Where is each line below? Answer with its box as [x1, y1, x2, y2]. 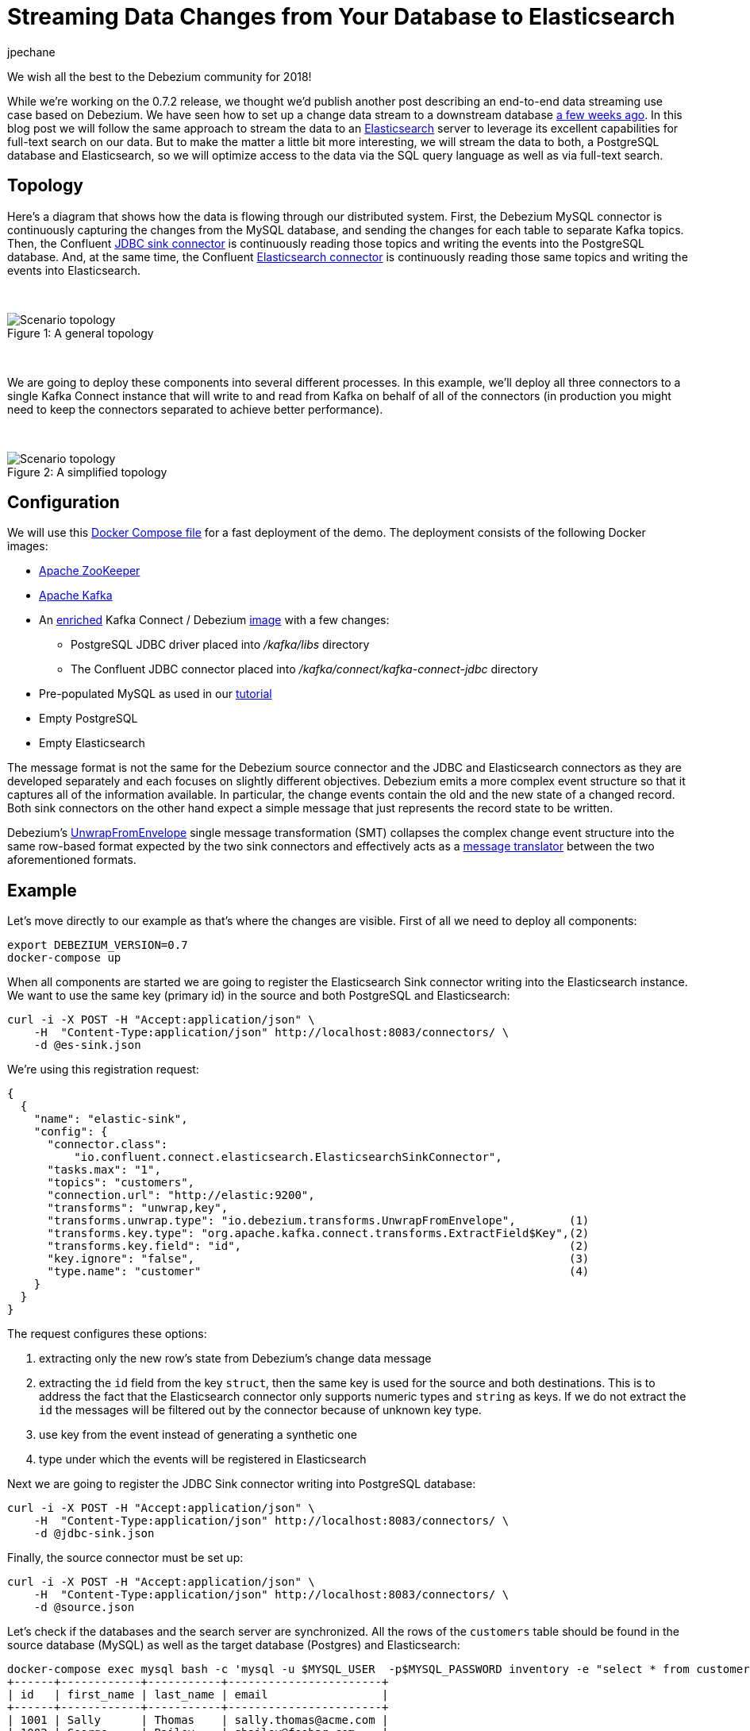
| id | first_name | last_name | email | [7, 1688, 389, 1702]
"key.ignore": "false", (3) [47, 1252, 590, 1266]
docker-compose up [7, 951, 121, 965]
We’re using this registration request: [7, 1062, 199, 1077]
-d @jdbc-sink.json [33, 1527, 155, 1540]
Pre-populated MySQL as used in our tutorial [39, 687, 272, 701]
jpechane [7, 44, 56, 59]
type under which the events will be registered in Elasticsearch [39, 1452, 367, 1467]
